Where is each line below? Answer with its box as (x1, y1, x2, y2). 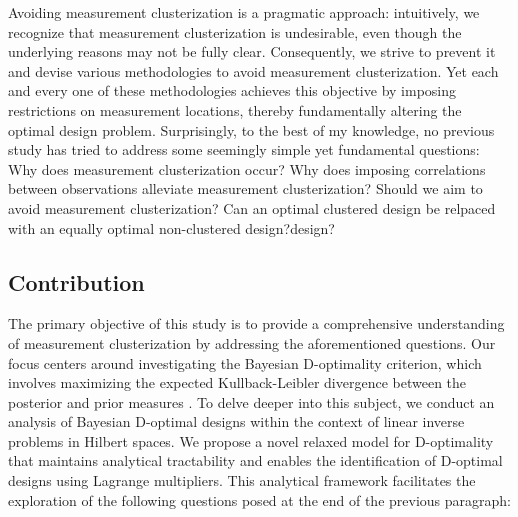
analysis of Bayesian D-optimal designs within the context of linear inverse (8, 411, 465, 432)
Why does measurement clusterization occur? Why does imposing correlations (8, 158, 486, 179)
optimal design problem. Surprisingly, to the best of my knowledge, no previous (8, 119, 495, 140)
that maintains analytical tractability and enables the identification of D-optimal (8, 450, 503, 471)
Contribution (8, 266, 145, 297)
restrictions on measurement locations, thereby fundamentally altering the (8, 99, 462, 120)
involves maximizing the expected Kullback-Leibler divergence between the (8, 372, 467, 393)
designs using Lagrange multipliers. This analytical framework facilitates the (8, 470, 476, 491)
